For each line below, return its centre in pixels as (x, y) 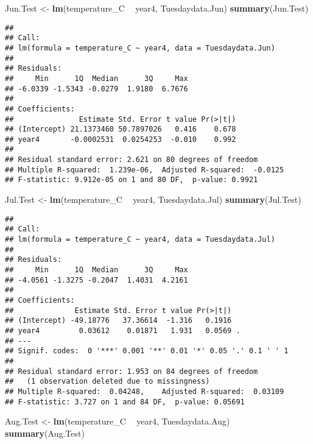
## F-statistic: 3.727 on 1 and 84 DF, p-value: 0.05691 (125, 402)
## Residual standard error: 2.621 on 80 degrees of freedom (132, 160)
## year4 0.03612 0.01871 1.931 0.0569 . (123, 330)
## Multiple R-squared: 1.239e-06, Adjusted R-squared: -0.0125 (145, 170)
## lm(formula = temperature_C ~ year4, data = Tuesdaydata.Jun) (140, 48)
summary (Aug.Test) (45, 433)
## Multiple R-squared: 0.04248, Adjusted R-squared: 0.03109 (145, 391)
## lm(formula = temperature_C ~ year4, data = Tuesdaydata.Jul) (140, 239)
